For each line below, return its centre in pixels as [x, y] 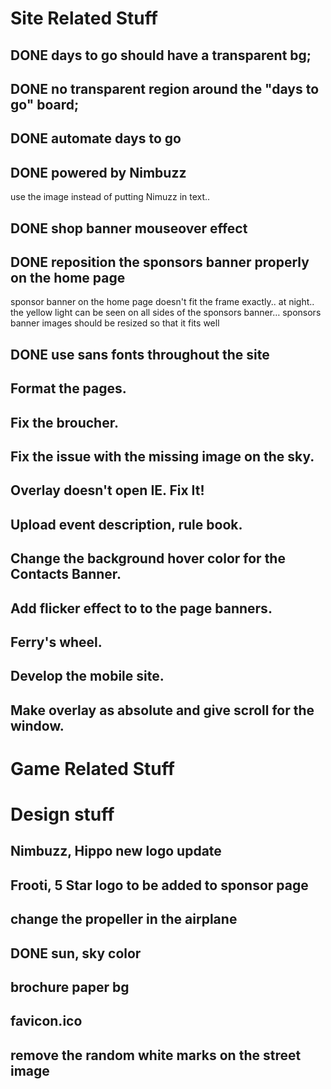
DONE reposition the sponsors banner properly [160, 262]
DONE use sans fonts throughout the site [140, 354]
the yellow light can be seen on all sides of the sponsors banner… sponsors [166, 313]
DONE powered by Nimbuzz [98, 172]
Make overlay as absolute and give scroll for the [162, 710]
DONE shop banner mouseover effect [129, 228]
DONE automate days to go [96, 138]
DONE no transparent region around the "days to [165, 88]
